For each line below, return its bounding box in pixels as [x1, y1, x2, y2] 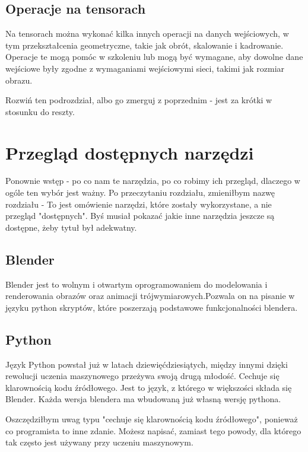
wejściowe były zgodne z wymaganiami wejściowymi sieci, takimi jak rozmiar [5, 62, 285, 74]
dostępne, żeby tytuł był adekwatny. [5, 221, 137, 233]
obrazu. [5, 74, 33, 86]
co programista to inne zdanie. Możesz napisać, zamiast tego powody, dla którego [5, 424, 301, 437]
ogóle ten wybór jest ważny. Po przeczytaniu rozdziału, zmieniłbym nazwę [5, 186, 275, 199]
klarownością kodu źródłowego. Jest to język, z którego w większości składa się [5, 381, 292, 393]
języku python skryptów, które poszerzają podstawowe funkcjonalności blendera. [5, 301, 298, 313]
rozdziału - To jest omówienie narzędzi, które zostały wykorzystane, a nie [5, 198, 272, 210]
